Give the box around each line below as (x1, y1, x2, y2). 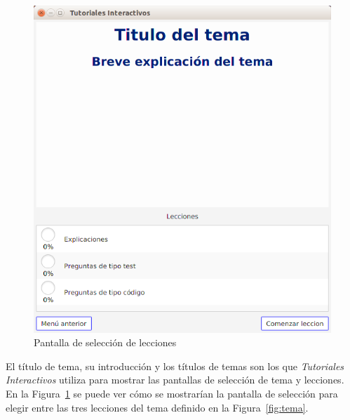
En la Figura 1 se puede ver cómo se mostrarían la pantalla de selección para (6, 386, 338, 401)
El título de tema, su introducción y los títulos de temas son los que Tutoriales (6, 358, 344, 373)
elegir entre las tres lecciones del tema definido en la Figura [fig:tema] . (6, 400, 309, 414)
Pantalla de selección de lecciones (34, 335, 177, 350)
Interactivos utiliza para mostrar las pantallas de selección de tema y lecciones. (6, 372, 344, 387)
